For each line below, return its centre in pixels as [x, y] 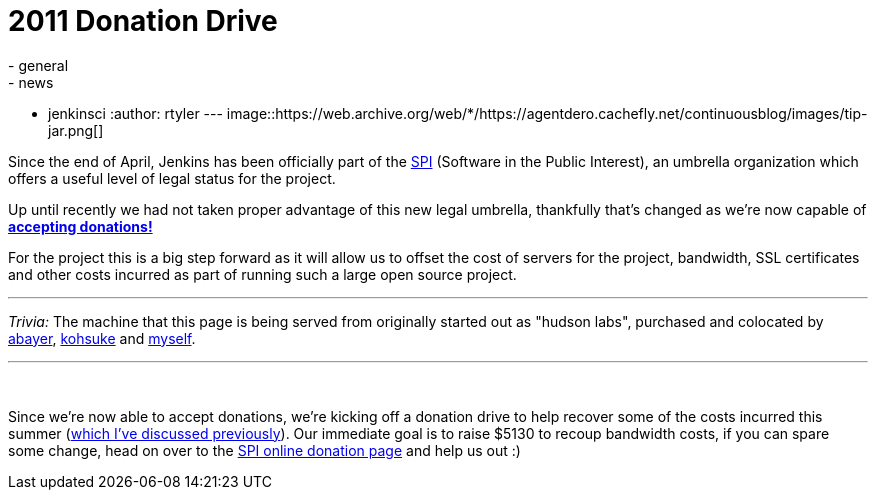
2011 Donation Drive [143, 21]
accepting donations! [80, 226]
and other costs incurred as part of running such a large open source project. [262, 274]
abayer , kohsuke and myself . [102, 338]
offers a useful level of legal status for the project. [172, 178]
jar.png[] [76, 130]
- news [31, 82]
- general [38, 65]
